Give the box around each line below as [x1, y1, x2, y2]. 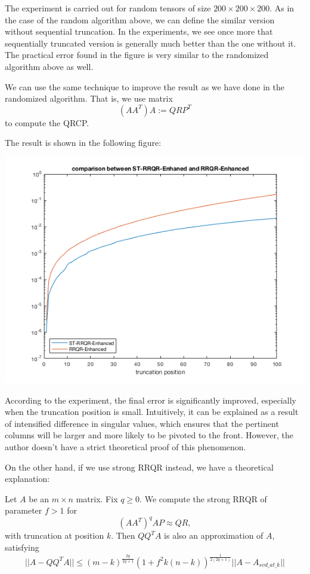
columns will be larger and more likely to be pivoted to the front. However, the [5, 429, 294, 441]
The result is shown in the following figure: [5, 136, 162, 149]
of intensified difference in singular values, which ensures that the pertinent [5, 417, 279, 429]
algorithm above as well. [5, 60, 94, 72]
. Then [111, 529, 135, 542]
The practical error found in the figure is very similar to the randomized [5, 48, 269, 61]
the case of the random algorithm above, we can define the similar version [5, 13, 275, 26]
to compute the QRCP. [5, 116, 89, 129]
